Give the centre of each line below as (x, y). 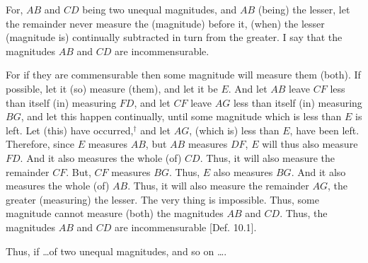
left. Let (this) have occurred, (70, 130)
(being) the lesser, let (304, 9)
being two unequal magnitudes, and (160, 9)
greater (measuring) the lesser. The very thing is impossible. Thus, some (162, 199)
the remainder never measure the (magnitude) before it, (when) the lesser (165, 23)
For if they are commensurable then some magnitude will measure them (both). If (183, 75)
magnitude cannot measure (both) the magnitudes (115, 213)
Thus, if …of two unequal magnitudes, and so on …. (116, 251)
